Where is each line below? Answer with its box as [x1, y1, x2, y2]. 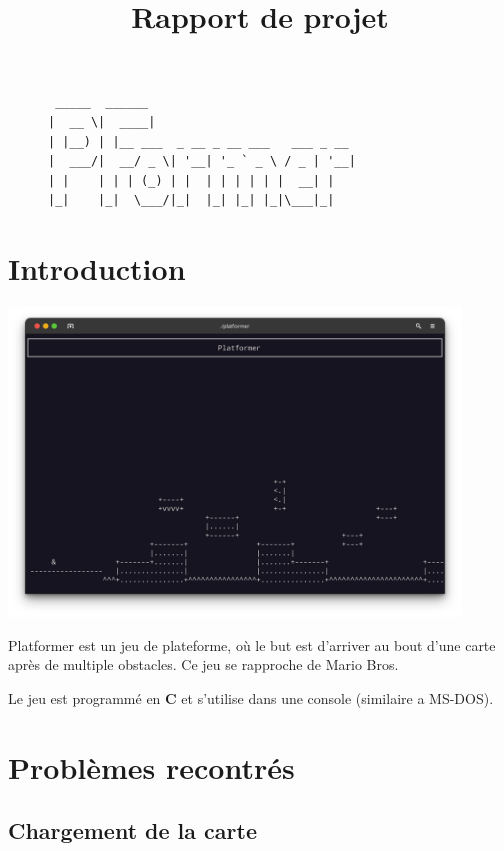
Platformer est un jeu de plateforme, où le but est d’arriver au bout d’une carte [8, 634, 496, 655]
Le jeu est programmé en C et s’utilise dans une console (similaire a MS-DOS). [8, 687, 494, 708]
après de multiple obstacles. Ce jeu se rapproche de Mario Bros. [8, 654, 399, 675]
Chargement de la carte [8, 815, 257, 846]
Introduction [8, 248, 186, 289]
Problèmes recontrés [8, 746, 295, 787]
